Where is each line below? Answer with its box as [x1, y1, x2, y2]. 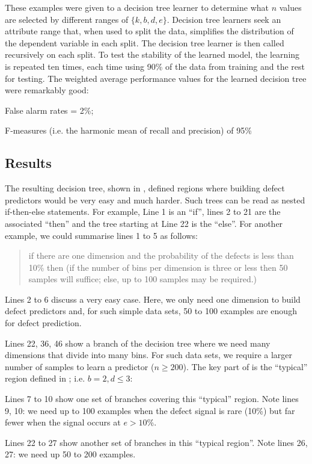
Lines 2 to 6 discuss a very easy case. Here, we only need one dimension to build [5, 292, 301, 305]
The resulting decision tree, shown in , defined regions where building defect [5, 182, 285, 194]
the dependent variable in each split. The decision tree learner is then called [5, 36, 284, 49]
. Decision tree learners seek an [167, 13, 281, 25]
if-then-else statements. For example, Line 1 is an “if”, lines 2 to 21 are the [5, 205, 281, 218]
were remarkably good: [5, 84, 89, 96]
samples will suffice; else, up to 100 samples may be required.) [28, 273, 257, 285]
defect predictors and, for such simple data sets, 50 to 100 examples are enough [5, 305, 297, 317]
